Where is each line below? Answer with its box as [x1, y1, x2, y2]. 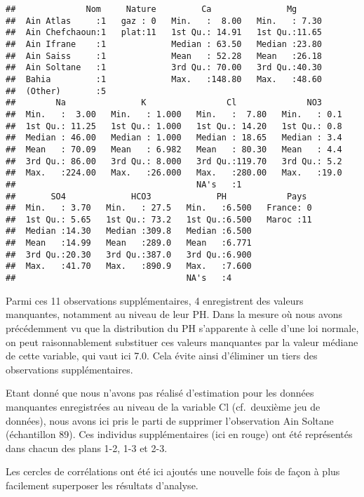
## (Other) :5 [6, 86, 107, 96]
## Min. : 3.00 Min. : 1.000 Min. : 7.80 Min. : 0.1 [6, 109, 342, 119]
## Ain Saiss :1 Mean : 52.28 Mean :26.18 [6, 51, 323, 61]
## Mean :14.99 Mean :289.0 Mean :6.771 [6, 238, 252, 249]
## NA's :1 [6, 179, 242, 190]
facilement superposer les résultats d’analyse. [6, 477, 198, 492]
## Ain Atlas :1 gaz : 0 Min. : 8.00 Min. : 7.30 [6, 15, 323, 26]
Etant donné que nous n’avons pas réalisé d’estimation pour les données [6, 385, 314, 400]
